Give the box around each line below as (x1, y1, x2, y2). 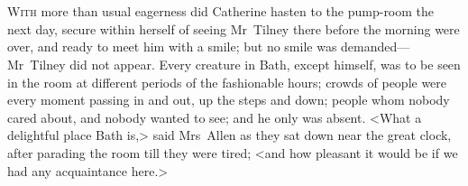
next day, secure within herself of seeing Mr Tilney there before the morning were (7, 19, 460, 38)
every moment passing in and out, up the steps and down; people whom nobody (7, 90, 450, 109)
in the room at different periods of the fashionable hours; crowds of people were (7, 72, 447, 91)
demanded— (341, 37, 410, 56)
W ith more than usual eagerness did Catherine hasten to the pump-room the (7, 2, 435, 21)
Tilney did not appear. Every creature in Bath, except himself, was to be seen (30, 54, 461, 73)
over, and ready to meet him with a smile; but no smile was (7, 37, 337, 56)
